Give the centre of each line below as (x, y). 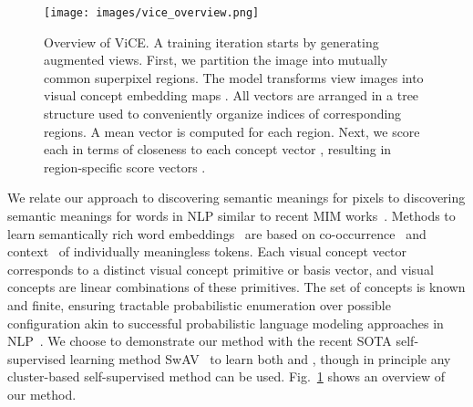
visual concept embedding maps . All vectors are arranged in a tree (231, 95)
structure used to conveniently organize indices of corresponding (223, 114)
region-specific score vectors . (125, 167)
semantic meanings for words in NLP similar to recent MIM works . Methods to (231, 215)
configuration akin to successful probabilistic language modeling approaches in (226, 323)
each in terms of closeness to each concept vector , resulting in (218, 149)
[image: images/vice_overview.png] (152, 13)
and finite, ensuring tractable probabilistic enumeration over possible (199, 304)
